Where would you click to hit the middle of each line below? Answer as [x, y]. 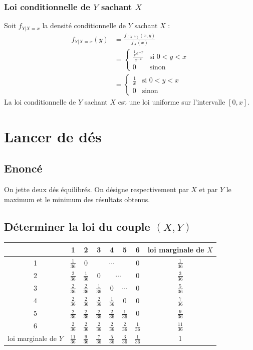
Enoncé [23, 168]
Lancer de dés [53, 136]
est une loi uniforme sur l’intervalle [172, 101]
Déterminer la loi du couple [77, 226]
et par [208, 189]
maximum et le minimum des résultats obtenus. [77, 199]
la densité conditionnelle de [84, 25]
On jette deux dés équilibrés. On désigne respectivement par [96, 189]
